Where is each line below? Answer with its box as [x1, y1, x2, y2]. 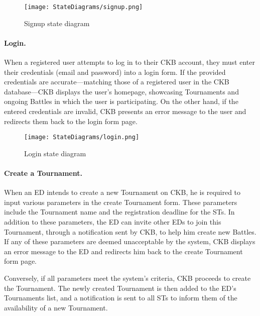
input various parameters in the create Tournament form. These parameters [4, 196, 237, 207]
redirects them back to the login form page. [4, 116, 138, 126]
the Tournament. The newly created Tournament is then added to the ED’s [4, 282, 236, 293]
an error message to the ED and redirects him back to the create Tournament [4, 246, 243, 256]
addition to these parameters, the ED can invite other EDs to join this [4, 217, 221, 227]
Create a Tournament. [4, 168, 82, 178]
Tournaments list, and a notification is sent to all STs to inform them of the [4, 292, 237, 303]
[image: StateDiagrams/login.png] [24, 134, 140, 141]
